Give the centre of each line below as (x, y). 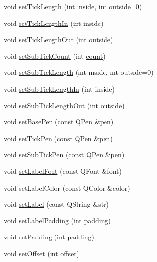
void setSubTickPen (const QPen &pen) (64, 155)
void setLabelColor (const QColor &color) (67, 187)
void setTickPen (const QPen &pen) (58, 138)
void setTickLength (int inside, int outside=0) (73, 6)
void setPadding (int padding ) (49, 237)
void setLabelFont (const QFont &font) (63, 171)
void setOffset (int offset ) (42, 253)
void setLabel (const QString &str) (57, 204)
